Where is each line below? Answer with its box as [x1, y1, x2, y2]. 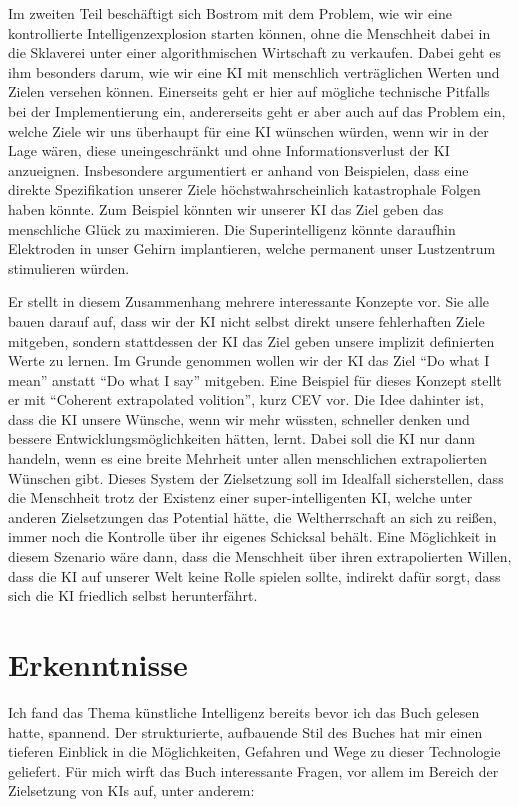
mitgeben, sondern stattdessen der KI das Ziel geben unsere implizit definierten [8, 330, 495, 351]
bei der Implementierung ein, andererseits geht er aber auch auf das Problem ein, [8, 100, 506, 121]
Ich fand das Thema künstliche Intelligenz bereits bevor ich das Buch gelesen [8, 701, 480, 722]
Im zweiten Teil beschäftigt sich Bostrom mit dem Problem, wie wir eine [8, 3, 452, 23]
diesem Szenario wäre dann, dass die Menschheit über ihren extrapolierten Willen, [8, 546, 512, 567]
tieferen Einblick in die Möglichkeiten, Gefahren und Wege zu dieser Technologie [8, 741, 501, 762]
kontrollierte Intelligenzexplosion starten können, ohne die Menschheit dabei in [8, 22, 491, 43]
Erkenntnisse [8, 644, 188, 684]
